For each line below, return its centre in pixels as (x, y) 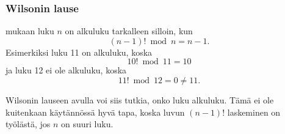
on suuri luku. (87, 124)
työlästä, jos (28, 124)
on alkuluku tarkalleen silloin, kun (129, 31)
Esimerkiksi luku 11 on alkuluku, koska (79, 52)
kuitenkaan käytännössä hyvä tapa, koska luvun (95, 112)
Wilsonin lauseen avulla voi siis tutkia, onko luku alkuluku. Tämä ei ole (140, 100)
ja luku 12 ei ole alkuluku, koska (66, 70)
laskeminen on (254, 112)
